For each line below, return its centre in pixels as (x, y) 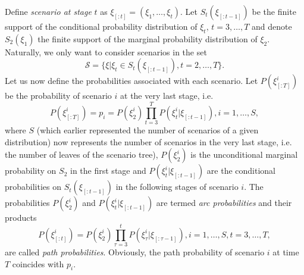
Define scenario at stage (48, 11)
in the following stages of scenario (177, 187)
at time (286, 252)
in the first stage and (108, 171)
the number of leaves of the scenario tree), (82, 154)
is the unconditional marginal (244, 154)
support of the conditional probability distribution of (101, 26)
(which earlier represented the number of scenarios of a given (148, 130)
